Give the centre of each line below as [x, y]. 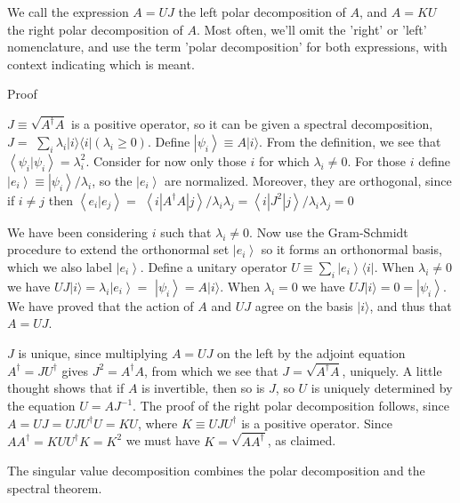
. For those [377, 160]
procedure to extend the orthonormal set [118, 249]
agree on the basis [304, 305]
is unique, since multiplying [93, 353]
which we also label [60, 267]
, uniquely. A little [392, 370]
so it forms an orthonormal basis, [351, 249]
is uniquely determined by [382, 388]
